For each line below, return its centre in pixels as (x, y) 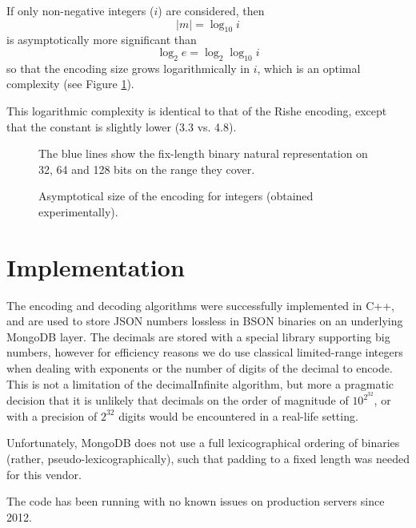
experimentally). (78, 211)
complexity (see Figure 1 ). (70, 84)
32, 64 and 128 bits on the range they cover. (147, 169)
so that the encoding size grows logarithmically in (128, 68)
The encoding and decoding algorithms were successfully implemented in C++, (200, 305)
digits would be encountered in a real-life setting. (238, 415)
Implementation (96, 266)
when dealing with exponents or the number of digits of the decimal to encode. (200, 368)
